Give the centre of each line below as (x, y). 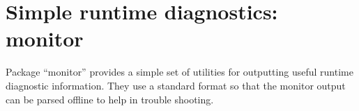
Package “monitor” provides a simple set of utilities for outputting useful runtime (179, 72)
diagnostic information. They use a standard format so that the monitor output (176, 85)
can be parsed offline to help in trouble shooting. (110, 99)
